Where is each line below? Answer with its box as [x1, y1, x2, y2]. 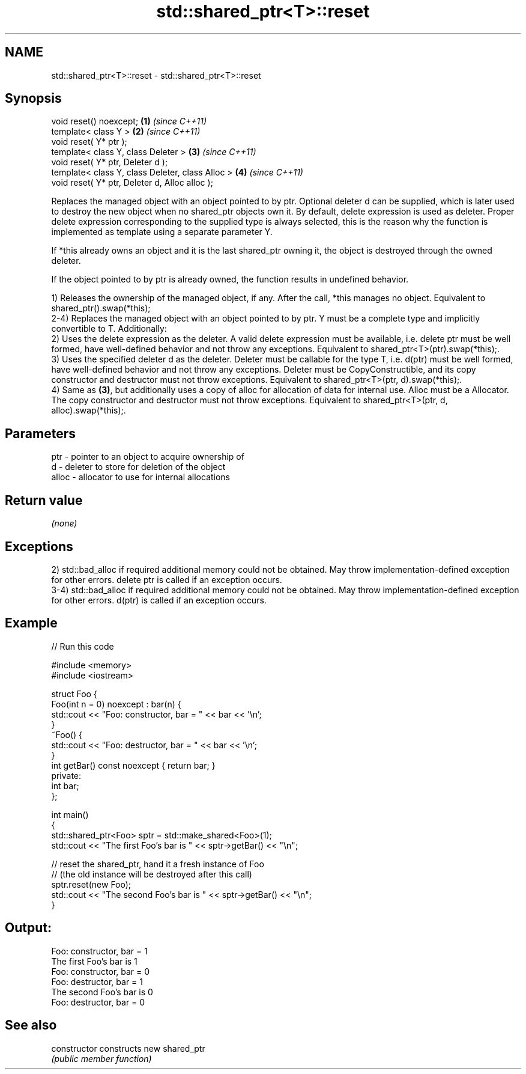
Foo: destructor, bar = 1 [51, 976, 143, 987]
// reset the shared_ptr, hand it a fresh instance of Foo [51, 858, 264, 869]
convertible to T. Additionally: [51, 323, 167, 334]
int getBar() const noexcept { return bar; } [51, 760, 216, 770]
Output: [5, 920, 52, 936]
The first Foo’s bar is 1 [51, 956, 138, 966]
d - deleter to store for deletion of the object [51, 462, 226, 472]
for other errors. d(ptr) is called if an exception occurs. [51, 594, 267, 605]
